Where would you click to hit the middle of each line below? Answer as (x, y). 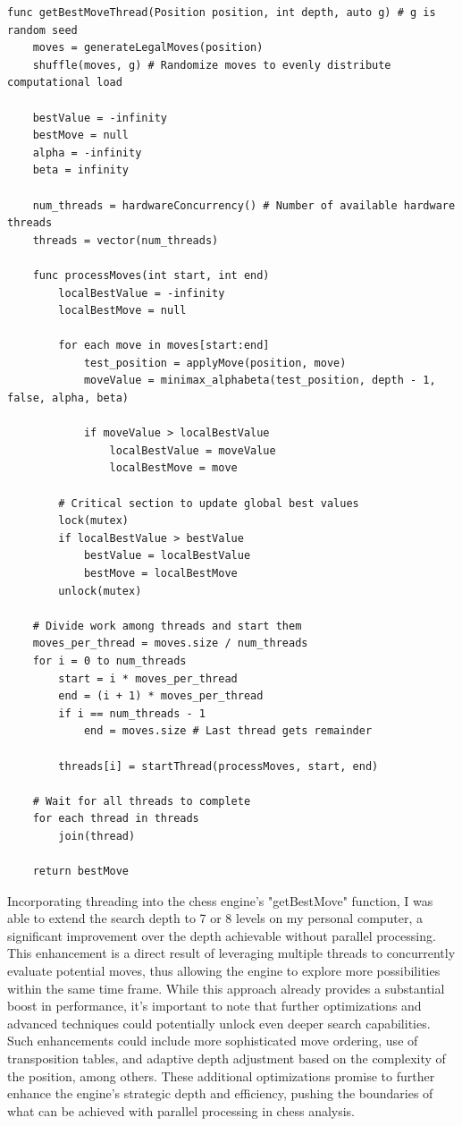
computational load (65, 83)
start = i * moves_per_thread (148, 678)
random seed (42, 30)
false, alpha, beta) (68, 398)
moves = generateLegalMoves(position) (148, 48)
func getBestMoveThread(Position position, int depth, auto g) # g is (222, 13)
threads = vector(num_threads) (126, 240)
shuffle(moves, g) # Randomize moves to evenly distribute (212, 65)
